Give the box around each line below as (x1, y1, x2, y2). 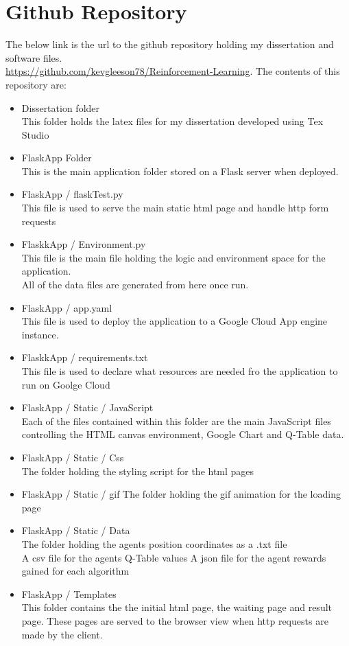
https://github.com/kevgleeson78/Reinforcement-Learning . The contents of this (5, 64, 340, 78)
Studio (21, 127, 49, 141)
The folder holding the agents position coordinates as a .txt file (21, 536, 287, 551)
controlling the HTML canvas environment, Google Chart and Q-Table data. (21, 427, 344, 441)
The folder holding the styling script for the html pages (21, 463, 254, 478)
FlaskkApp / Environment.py (21, 237, 146, 251)
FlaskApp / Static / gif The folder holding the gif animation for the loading (21, 487, 341, 501)
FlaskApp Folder (21, 150, 92, 165)
